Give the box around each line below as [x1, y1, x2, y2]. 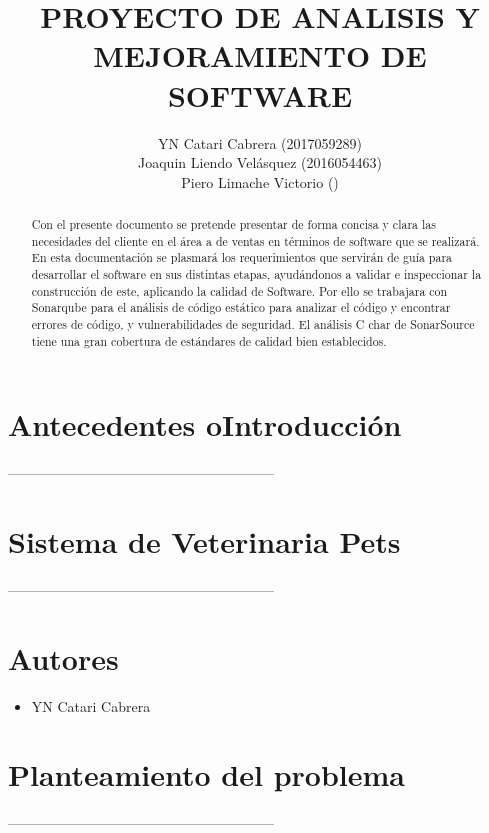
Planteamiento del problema [8, 754, 405, 795]
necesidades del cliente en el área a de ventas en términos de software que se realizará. [31, 232, 480, 249]
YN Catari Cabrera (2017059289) [158, 132, 362, 153]
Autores [8, 637, 119, 678]
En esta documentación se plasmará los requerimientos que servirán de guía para [31, 249, 453, 266]
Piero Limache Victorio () [181, 171, 339, 192]
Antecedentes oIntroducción [8, 404, 402, 445]
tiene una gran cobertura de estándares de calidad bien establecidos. [31, 332, 387, 349]
